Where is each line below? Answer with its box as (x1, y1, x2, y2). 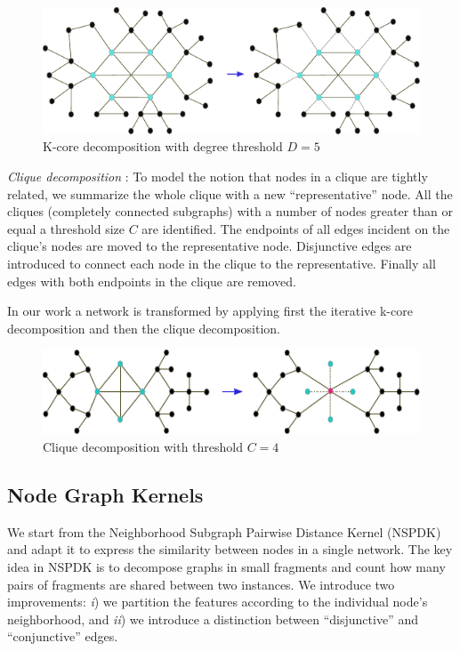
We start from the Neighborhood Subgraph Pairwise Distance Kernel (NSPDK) (7, 522, 441, 541)
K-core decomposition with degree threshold (43, 137, 283, 156)
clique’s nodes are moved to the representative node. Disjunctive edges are (7, 237, 412, 255)
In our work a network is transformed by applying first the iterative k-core (7, 301, 413, 320)
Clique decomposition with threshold (43, 438, 243, 456)
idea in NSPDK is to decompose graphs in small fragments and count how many (7, 558, 446, 576)
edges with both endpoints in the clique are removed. (7, 271, 296, 290)
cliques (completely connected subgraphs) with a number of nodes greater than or (7, 202, 454, 221)
